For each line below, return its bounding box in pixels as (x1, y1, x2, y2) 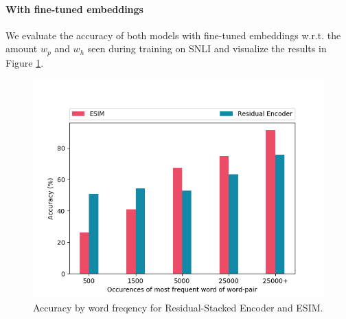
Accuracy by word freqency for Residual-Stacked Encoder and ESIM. (33, 300, 323, 315)
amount (5, 41, 38, 56)
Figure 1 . (5, 55, 44, 69)
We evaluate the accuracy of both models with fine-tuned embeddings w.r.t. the (5, 27, 341, 42)
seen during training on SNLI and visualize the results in (87, 41, 327, 56)
